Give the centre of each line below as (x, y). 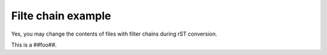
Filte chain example (61, 16)
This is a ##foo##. (34, 45)
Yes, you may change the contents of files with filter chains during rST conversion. (114, 34)
